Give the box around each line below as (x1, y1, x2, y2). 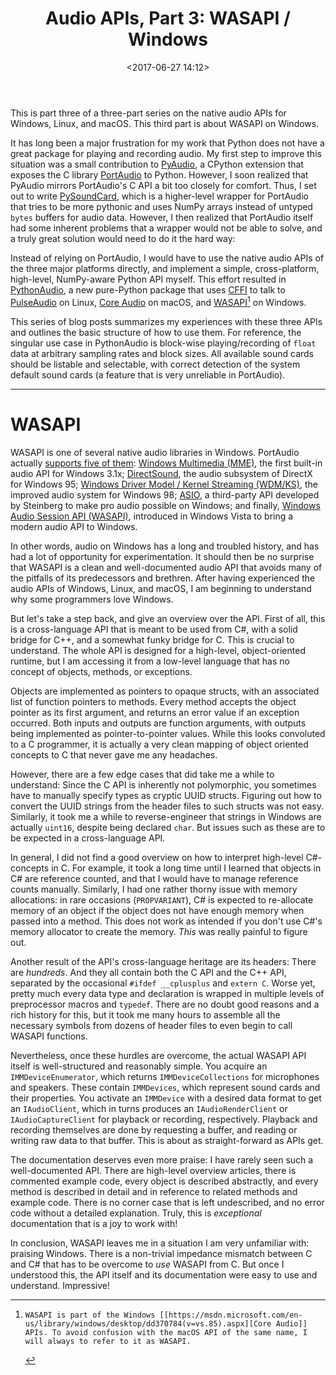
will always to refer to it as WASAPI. (24, 1336, 192, 1346)
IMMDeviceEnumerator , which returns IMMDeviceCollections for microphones (10, 1070, 320, 1082)
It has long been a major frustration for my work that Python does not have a (10, 137, 325, 149)
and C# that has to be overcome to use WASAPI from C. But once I (10, 1258, 285, 1270)
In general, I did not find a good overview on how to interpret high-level (10, 851, 304, 863)
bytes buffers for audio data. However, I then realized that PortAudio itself (10, 211, 314, 223)
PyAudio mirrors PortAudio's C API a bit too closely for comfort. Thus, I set (10, 179, 317, 191)
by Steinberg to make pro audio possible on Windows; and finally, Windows (10, 499, 321, 511)
